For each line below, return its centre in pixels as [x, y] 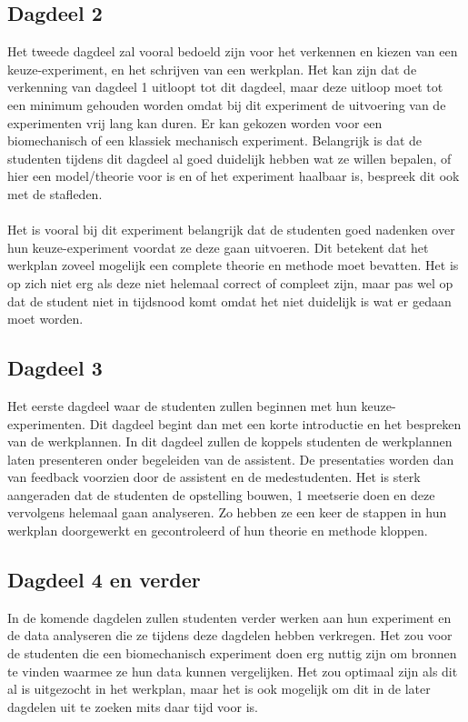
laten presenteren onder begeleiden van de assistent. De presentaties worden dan [231, 459]
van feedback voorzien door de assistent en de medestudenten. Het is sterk [214, 477]
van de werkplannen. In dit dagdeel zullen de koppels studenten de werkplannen [230, 441]
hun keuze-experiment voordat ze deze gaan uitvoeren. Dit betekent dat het [218, 247]
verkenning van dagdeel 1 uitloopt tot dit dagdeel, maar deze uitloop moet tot [225, 87]
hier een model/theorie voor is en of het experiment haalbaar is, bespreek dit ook [234, 176]
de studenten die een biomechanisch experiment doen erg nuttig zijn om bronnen [232, 653]
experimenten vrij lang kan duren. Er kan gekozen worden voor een [195, 122]
